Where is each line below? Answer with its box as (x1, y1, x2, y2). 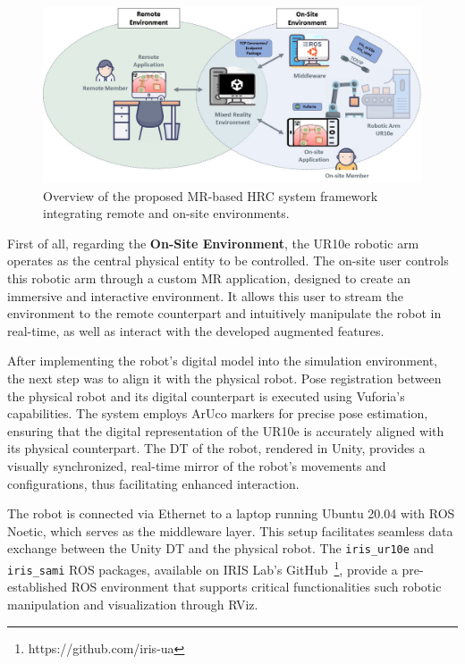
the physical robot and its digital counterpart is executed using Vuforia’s (7, 386, 405, 405)
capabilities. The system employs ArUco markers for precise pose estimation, (7, 404, 428, 423)
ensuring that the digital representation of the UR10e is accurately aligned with (7, 421, 444, 440)
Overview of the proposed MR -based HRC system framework (43, 186, 378, 205)
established (7, 577, 68, 596)
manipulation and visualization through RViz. (7, 594, 258, 613)
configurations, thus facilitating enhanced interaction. (7, 474, 300, 492)
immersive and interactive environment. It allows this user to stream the (7, 286, 404, 305)
